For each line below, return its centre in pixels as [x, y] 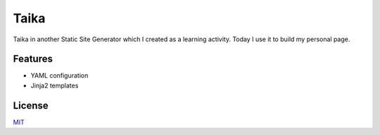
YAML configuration [59, 76]
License [31, 105]
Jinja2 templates [55, 85]
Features [33, 59]
